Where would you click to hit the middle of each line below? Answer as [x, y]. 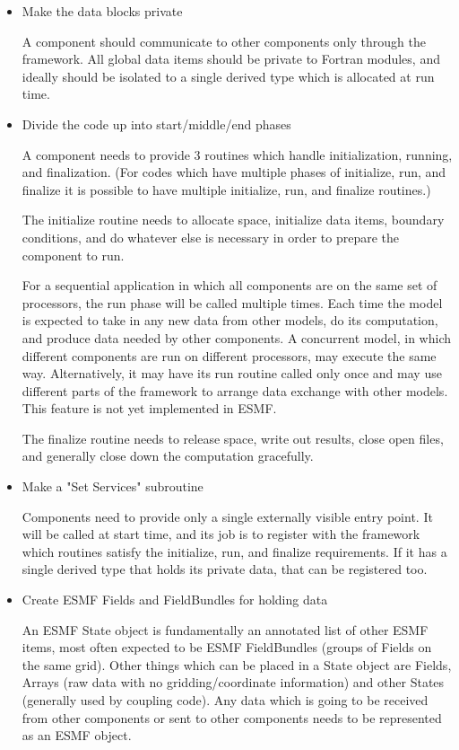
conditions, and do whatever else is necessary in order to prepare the [211, 237]
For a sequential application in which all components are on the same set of [229, 285]
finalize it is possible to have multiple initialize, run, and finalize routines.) [226, 189]
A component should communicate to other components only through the [224, 41]
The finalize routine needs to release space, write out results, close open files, [233, 438]
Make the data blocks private [102, 11]
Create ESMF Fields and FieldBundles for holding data [175, 600]
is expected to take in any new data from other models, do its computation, [230, 320]
